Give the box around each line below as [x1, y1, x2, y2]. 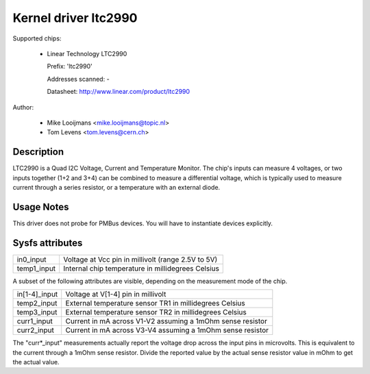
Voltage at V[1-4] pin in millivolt [65, 290, 166, 299]
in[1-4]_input [16, 290, 58, 299]
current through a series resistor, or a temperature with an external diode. [12, 183, 221, 191]
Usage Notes [12, 201, 69, 212]
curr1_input [16, 316, 53, 326]
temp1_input [16, 264, 56, 273]
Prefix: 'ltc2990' [47, 62, 92, 71]
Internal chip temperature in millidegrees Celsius [63, 264, 219, 273]
